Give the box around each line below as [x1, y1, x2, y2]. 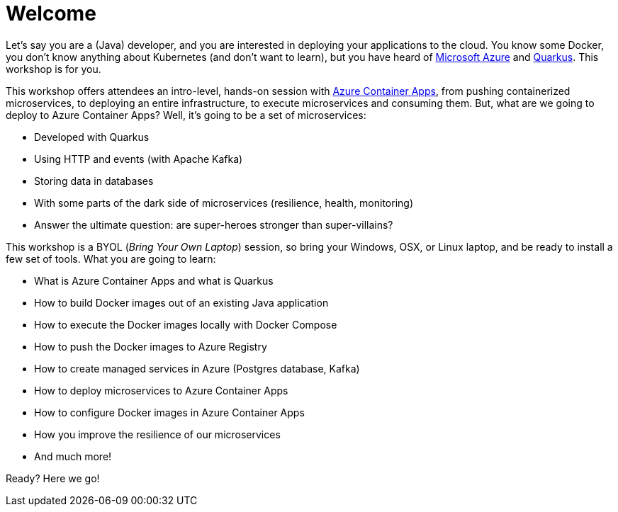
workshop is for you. [6, 62, 101, 75]
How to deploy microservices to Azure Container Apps [34, 384, 288, 397]
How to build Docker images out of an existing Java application [34, 296, 329, 309]
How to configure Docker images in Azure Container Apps [34, 406, 305, 419]
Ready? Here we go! [6, 472, 100, 484]
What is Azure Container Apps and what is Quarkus [34, 274, 274, 287]
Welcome [6, 1, 96, 25]
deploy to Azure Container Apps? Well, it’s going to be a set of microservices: [6, 108, 366, 121]
